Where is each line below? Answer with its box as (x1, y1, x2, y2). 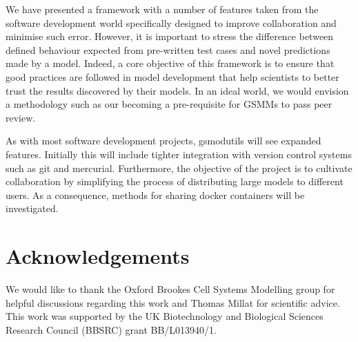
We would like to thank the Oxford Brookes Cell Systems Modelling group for (6, 282, 335, 296)
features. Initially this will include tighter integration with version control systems (6, 146, 352, 161)
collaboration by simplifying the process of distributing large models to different (6, 174, 344, 189)
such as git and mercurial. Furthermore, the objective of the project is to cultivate (6, 160, 352, 175)
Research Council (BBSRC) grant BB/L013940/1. (6, 322, 217, 336)
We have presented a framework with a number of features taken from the (6, 2, 319, 16)
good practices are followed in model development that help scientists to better (6, 69, 339, 84)
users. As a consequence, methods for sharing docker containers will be (6, 187, 305, 202)
